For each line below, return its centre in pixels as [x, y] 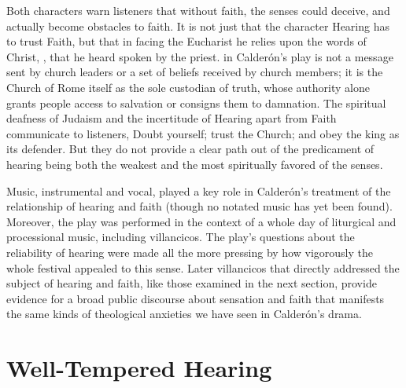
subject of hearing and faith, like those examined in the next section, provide [192, 283]
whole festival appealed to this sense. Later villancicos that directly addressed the [203, 267]
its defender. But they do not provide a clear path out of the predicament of [190, 149]
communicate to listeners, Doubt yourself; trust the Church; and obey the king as [203, 133]
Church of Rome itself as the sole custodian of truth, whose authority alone [188, 87]
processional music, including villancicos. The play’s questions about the [181, 237]
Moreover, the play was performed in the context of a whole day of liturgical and [201, 221]
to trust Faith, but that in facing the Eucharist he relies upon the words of [186, 41]
